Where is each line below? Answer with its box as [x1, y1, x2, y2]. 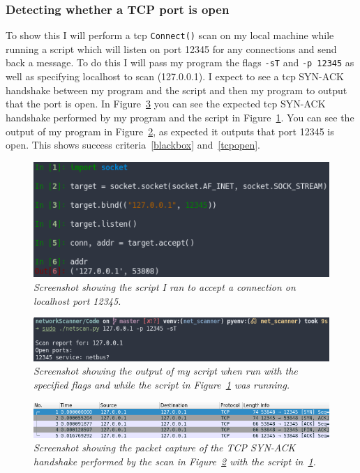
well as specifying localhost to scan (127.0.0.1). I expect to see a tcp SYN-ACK [6, 69, 344, 84]
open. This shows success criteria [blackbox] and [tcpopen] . [6, 137, 260, 152]
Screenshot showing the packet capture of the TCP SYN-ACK [33, 440, 296, 455]
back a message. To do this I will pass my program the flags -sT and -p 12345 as [6, 55, 354, 70]
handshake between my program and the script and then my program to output [6, 82, 347, 97]
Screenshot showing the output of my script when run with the [33, 363, 298, 378]
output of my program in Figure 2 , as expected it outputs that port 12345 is [6, 123, 334, 138]
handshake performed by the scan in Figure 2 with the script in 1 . [33, 453, 316, 468]
